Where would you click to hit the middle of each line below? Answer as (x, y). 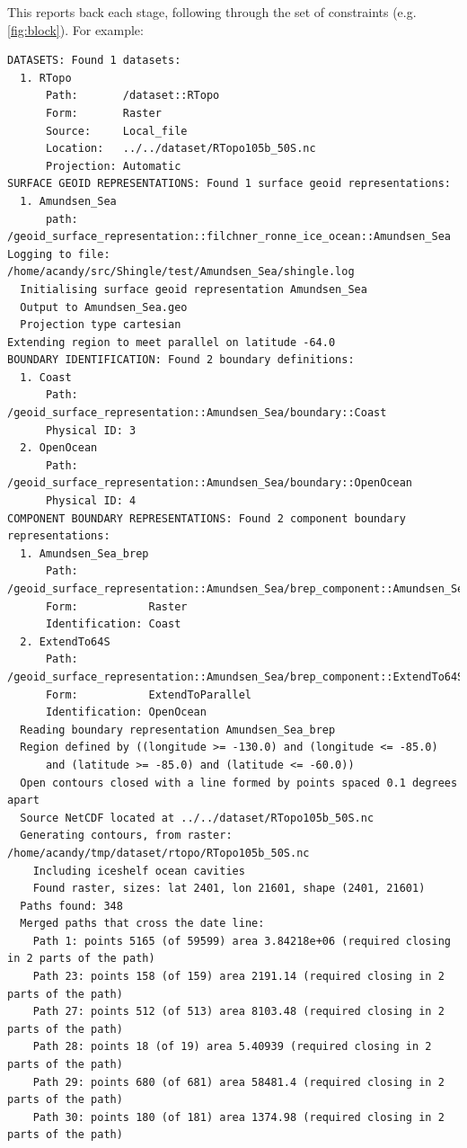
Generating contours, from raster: (126, 836)
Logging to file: (59, 254)
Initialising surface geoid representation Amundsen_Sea (194, 289)
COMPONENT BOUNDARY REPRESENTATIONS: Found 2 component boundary (207, 518)
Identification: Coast (113, 624)
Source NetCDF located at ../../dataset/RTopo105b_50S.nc (197, 818)
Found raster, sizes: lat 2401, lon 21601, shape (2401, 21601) (229, 889)
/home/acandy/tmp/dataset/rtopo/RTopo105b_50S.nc (159, 853)
